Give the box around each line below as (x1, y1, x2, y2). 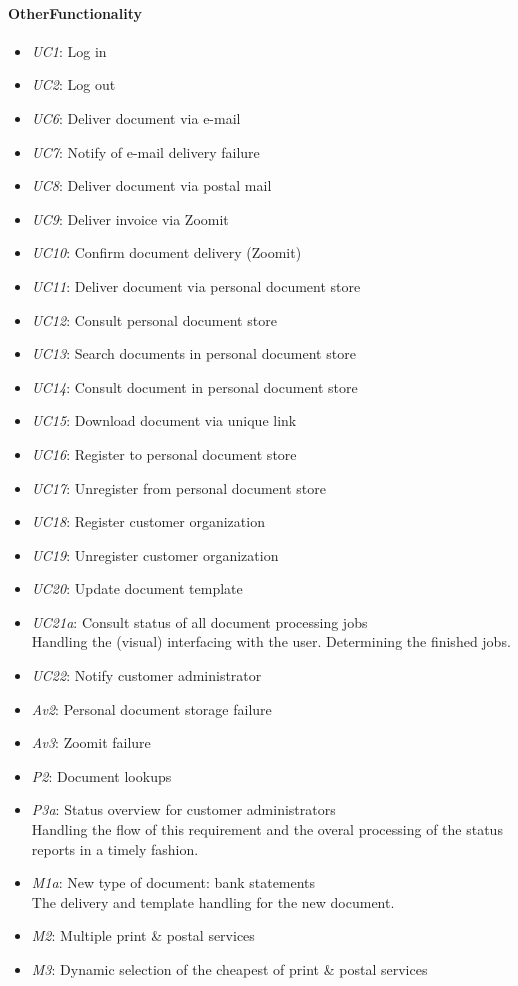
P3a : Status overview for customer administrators (31, 799, 336, 820)
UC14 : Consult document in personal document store (31, 376, 358, 397)
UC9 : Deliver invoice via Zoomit (31, 208, 229, 229)
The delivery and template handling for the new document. (31, 891, 395, 912)
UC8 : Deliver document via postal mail (31, 175, 272, 196)
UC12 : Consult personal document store (31, 309, 277, 330)
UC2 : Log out (31, 74, 116, 95)
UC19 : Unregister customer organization (31, 544, 279, 565)
